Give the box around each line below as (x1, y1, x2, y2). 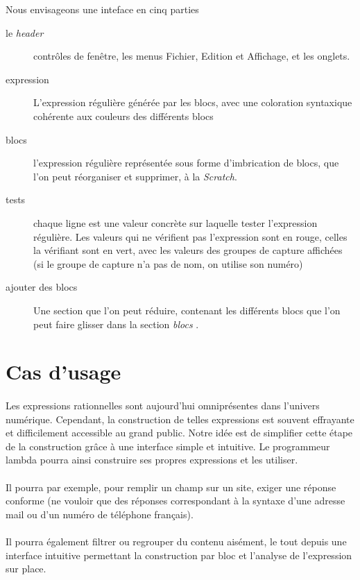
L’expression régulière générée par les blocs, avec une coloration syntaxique (33, 95, 352, 110)
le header (6, 25, 44, 40)
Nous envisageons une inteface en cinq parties (6, 2, 199, 16)
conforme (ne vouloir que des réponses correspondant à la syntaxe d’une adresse (6, 493, 345, 508)
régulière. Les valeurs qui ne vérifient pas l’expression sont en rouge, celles (33, 229, 348, 244)
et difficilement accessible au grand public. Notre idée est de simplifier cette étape (6, 425, 353, 440)
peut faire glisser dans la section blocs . (33, 316, 199, 331)
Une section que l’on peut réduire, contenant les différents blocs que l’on (33, 302, 341, 317)
